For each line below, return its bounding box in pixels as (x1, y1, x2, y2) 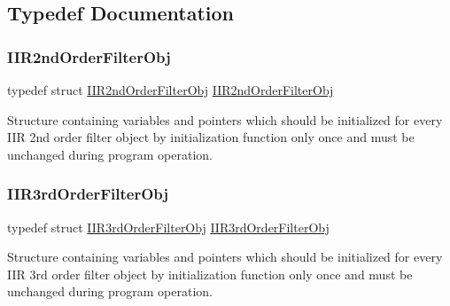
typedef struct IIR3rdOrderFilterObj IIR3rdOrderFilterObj (7, 217, 330, 236)
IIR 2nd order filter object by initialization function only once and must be (7, 128, 415, 146)
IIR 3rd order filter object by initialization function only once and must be (7, 264, 413, 283)
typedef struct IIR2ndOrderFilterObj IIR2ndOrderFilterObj (7, 81, 334, 98)
